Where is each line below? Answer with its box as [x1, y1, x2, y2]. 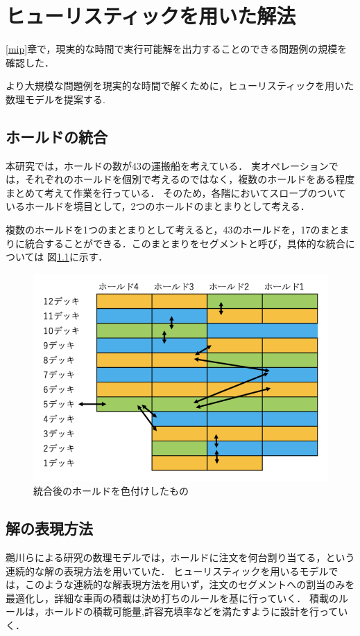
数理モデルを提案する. [6, 91, 105, 106]
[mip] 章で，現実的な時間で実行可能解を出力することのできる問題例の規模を [6, 42, 348, 56]
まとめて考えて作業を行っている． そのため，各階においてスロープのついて [6, 185, 346, 200]
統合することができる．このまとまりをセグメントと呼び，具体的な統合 [24, 236, 345, 250]
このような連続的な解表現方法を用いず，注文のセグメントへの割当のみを [24, 577, 355, 592]
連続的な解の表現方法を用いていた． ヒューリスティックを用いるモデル [6, 563, 329, 578]
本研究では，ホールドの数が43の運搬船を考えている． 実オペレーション [6, 158, 329, 173]
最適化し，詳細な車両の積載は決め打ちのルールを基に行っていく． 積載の [6, 590, 338, 605]
